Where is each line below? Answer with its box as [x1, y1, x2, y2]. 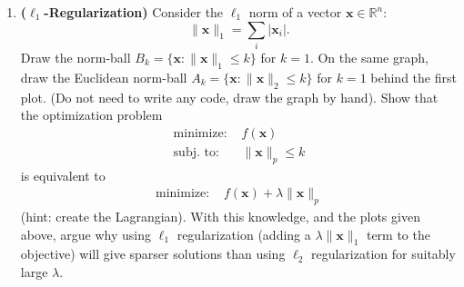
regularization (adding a [177, 224, 311, 243]
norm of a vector [248, 3, 342, 21]
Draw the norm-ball [20, 47, 131, 66]
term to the [366, 224, 430, 243]
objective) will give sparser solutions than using [20, 244, 286, 263]
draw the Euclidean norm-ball [20, 67, 187, 86]
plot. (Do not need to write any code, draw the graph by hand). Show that [20, 87, 439, 106]
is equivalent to [20, 165, 106, 184]
